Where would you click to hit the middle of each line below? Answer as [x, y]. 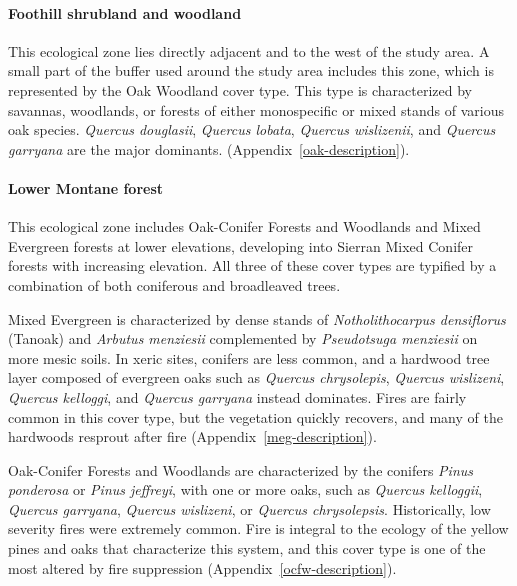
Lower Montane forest [86, 187]
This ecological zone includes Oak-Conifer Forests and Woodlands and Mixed [244, 226]
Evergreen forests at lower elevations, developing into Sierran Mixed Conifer [241, 245]
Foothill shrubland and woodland [125, 12]
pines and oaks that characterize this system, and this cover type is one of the [247, 548]
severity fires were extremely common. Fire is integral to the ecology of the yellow [258, 528]
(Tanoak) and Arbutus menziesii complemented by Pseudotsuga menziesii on [243, 338]
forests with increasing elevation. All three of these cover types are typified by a [252, 265]
